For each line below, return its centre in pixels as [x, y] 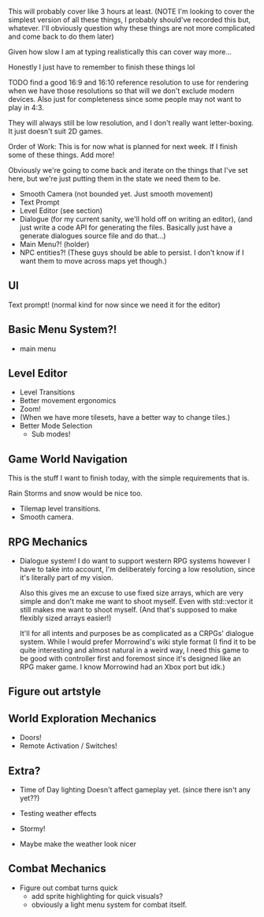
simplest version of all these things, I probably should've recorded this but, [129, 20]
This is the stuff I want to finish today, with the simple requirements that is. [129, 478]
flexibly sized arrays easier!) [65, 618]
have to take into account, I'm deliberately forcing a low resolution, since [137, 569]
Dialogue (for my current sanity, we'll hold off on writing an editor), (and [136, 219]
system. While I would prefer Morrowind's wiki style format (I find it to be [138, 642]
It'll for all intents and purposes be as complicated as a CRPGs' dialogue [137, 634]
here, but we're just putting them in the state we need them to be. [114, 178]
